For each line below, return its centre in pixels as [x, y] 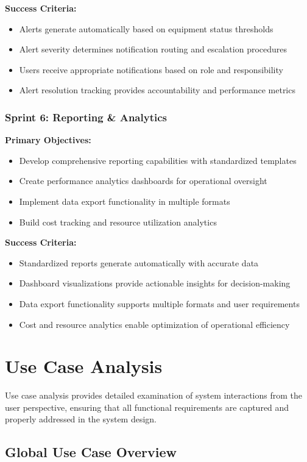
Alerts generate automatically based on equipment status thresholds [146, 28]
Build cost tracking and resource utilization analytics [118, 222]
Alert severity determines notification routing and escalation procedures [153, 49]
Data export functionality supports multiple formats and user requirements [159, 303]
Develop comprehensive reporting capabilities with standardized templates [158, 160]
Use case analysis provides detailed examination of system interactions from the [153, 395]
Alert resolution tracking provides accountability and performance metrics [157, 90]
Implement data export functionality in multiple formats [125, 201]
